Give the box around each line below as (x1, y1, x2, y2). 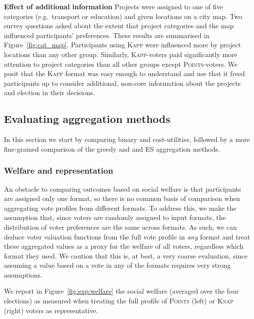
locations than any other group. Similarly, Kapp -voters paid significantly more (4, 49, 237, 59)
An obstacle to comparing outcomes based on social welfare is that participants (4, 183, 241, 194)
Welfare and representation (4, 164, 113, 177)
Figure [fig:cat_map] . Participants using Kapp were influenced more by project (4, 40, 241, 50)
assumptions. (4, 269, 42, 279)
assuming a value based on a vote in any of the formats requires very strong (4, 260, 231, 270)
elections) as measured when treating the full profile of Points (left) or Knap (4, 296, 233, 306)
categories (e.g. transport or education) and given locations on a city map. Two (4, 11, 243, 21)
